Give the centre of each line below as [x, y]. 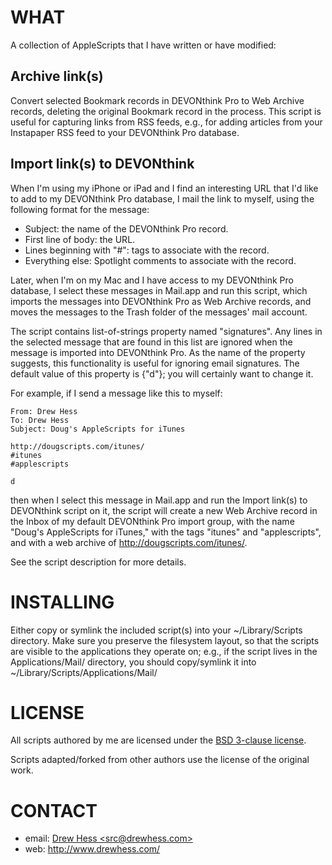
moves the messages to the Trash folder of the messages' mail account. [159, 312]
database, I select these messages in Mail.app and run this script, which [159, 290]
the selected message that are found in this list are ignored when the [151, 342]
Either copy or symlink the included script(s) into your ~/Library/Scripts [156, 630]
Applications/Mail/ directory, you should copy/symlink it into [133, 662]
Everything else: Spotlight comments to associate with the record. [160, 260]
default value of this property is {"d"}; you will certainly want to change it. [162, 373]
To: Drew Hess [40, 420]
